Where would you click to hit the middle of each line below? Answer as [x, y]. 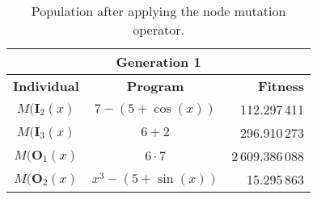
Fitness [281, 86]
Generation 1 [158, 62]
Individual [46, 86]
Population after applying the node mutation [158, 11]
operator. [158, 29]
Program [155, 86]
